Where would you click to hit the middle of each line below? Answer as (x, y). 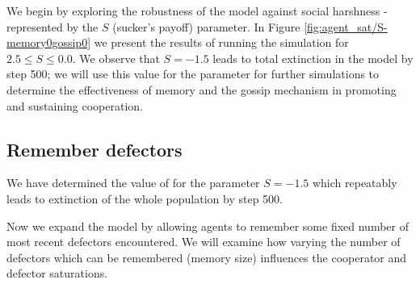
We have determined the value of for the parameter (133, 183)
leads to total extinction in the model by (313, 58)
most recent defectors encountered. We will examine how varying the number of (204, 242)
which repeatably (355, 183)
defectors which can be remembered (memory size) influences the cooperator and (207, 257)
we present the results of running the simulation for (221, 42)
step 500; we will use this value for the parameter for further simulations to (193, 74)
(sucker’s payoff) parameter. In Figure (206, 26)
